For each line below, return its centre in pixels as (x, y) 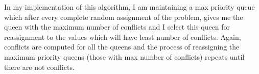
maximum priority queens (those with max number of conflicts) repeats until (124, 56)
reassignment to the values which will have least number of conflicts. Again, (123, 36)
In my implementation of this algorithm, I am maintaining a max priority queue (129, 7)
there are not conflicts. (39, 67)
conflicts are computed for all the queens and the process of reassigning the (122, 47)
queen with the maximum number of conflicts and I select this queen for (117, 27)
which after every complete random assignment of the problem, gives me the (124, 17)
